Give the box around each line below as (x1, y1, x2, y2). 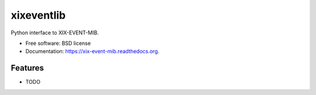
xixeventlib (11, 9, 66, 22)
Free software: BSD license (25, 40, 91, 47)
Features (11, 63, 44, 73)
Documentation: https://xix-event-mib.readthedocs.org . (25, 48, 160, 55)
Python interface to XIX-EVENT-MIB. (11, 29, 99, 36)
